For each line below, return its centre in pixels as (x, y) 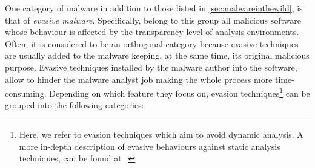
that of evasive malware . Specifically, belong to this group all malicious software (153, 20)
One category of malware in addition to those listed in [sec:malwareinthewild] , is (154, 8)
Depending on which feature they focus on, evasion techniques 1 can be (180, 92)
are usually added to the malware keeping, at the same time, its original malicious (157, 55)
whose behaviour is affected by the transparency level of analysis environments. (152, 32)
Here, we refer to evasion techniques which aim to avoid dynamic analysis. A (161, 134)
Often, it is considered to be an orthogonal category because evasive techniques (152, 43)
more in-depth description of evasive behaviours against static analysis (150, 146)
